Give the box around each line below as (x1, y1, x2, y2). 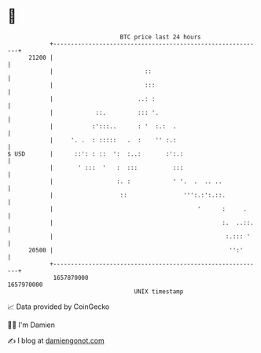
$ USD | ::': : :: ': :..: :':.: (7, 149, 184, 158)
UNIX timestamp (134, 287, 184, 296)
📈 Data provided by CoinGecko (7, 302, 110, 311)
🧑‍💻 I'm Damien (7, 320, 56, 329)
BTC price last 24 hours (119, 33, 201, 41)
